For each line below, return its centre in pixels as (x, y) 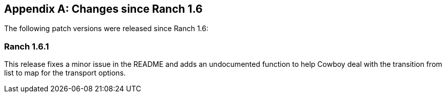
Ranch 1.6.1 (27, 46)
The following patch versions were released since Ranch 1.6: (106, 29)
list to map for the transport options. (65, 73)
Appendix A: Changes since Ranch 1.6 (103, 9)
